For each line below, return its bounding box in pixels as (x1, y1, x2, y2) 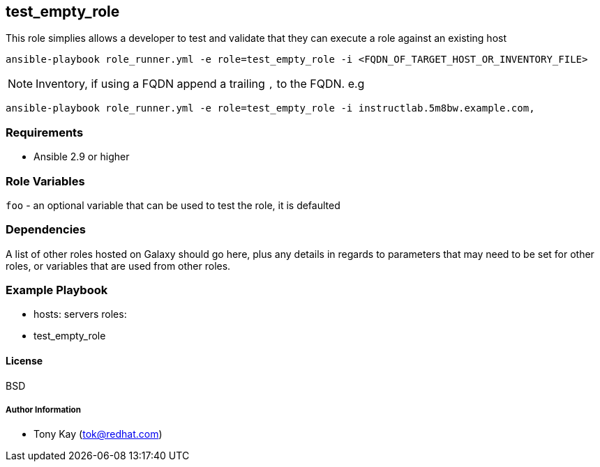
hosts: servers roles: (33, 308, 127, 321)
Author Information (6, 405, 81, 415)
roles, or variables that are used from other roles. (6, 259, 231, 272)
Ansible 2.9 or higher (33, 151, 130, 163)
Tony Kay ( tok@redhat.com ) (33, 428, 163, 441)
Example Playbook (6, 283, 108, 298)
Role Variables (6, 174, 85, 188)
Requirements (6, 125, 84, 139)
